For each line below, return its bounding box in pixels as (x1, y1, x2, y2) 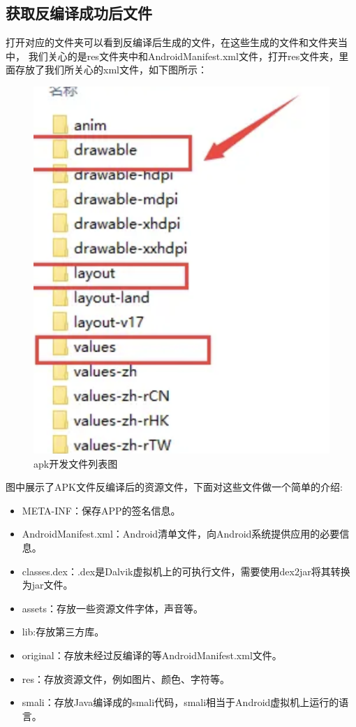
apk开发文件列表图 (34, 456, 118, 470)
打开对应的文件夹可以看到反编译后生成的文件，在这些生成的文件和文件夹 (6, 35, 338, 50)
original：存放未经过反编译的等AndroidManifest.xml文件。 (22, 647, 282, 662)
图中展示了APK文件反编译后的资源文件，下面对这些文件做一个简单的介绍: (6, 480, 343, 494)
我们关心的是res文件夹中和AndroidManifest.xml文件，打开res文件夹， (28, 48, 339, 63)
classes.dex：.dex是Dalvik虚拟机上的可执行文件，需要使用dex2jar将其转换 (22, 563, 350, 578)
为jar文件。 (22, 577, 73, 592)
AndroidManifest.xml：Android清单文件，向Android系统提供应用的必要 (22, 526, 340, 541)
